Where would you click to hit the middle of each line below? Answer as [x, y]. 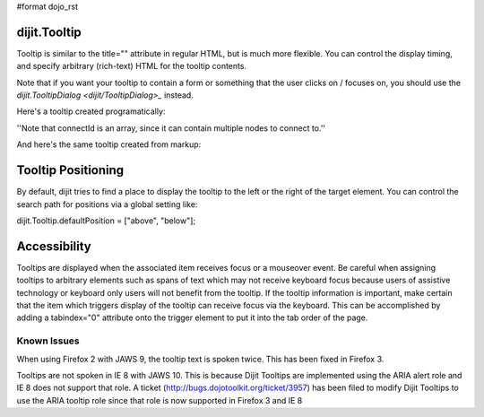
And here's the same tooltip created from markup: [109, 144]
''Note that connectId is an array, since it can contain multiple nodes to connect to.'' [171, 128]
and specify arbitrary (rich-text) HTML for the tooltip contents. [131, 66]
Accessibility [54, 246]
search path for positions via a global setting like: [107, 204]
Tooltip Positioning [70, 170]
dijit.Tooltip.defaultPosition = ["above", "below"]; [106, 221]
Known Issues [48, 341]
